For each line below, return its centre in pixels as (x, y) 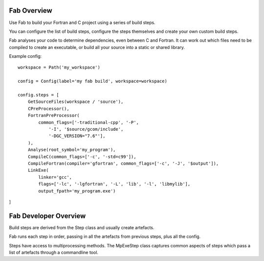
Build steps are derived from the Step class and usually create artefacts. (82, 227)
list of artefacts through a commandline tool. (54, 252)
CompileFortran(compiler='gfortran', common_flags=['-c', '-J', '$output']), (123, 163)
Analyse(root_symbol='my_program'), (72, 150)
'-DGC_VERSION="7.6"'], (77, 136)
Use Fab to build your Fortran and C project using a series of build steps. (82, 23)
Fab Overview (31, 11)
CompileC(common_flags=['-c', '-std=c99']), (82, 156)
